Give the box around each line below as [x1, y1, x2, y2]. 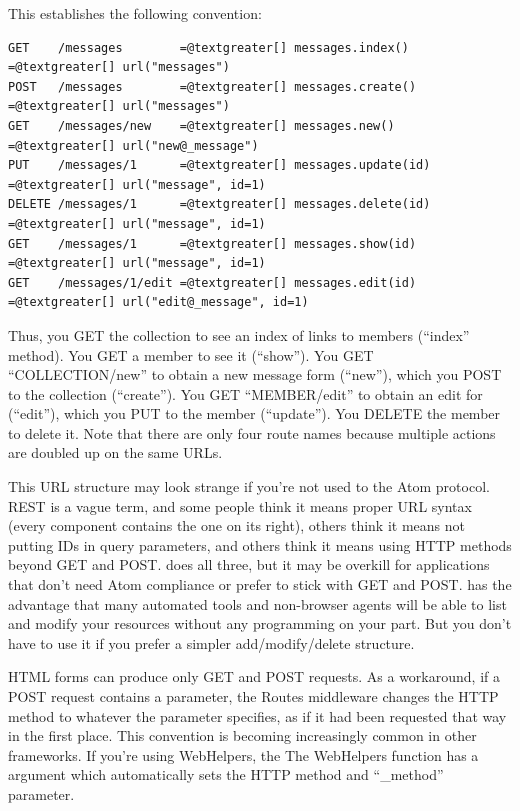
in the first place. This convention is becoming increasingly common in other [8, 725, 477, 746]
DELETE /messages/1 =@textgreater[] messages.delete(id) [8, 197, 431, 212]
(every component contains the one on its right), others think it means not [8, 515, 465, 536]
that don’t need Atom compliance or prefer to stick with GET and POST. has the [8, 574, 512, 595]
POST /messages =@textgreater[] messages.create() [8, 79, 417, 94]
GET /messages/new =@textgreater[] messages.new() [8, 118, 395, 133]
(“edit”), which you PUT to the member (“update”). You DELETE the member [8, 403, 501, 424]
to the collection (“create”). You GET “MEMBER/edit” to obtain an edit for [8, 383, 483, 404]
